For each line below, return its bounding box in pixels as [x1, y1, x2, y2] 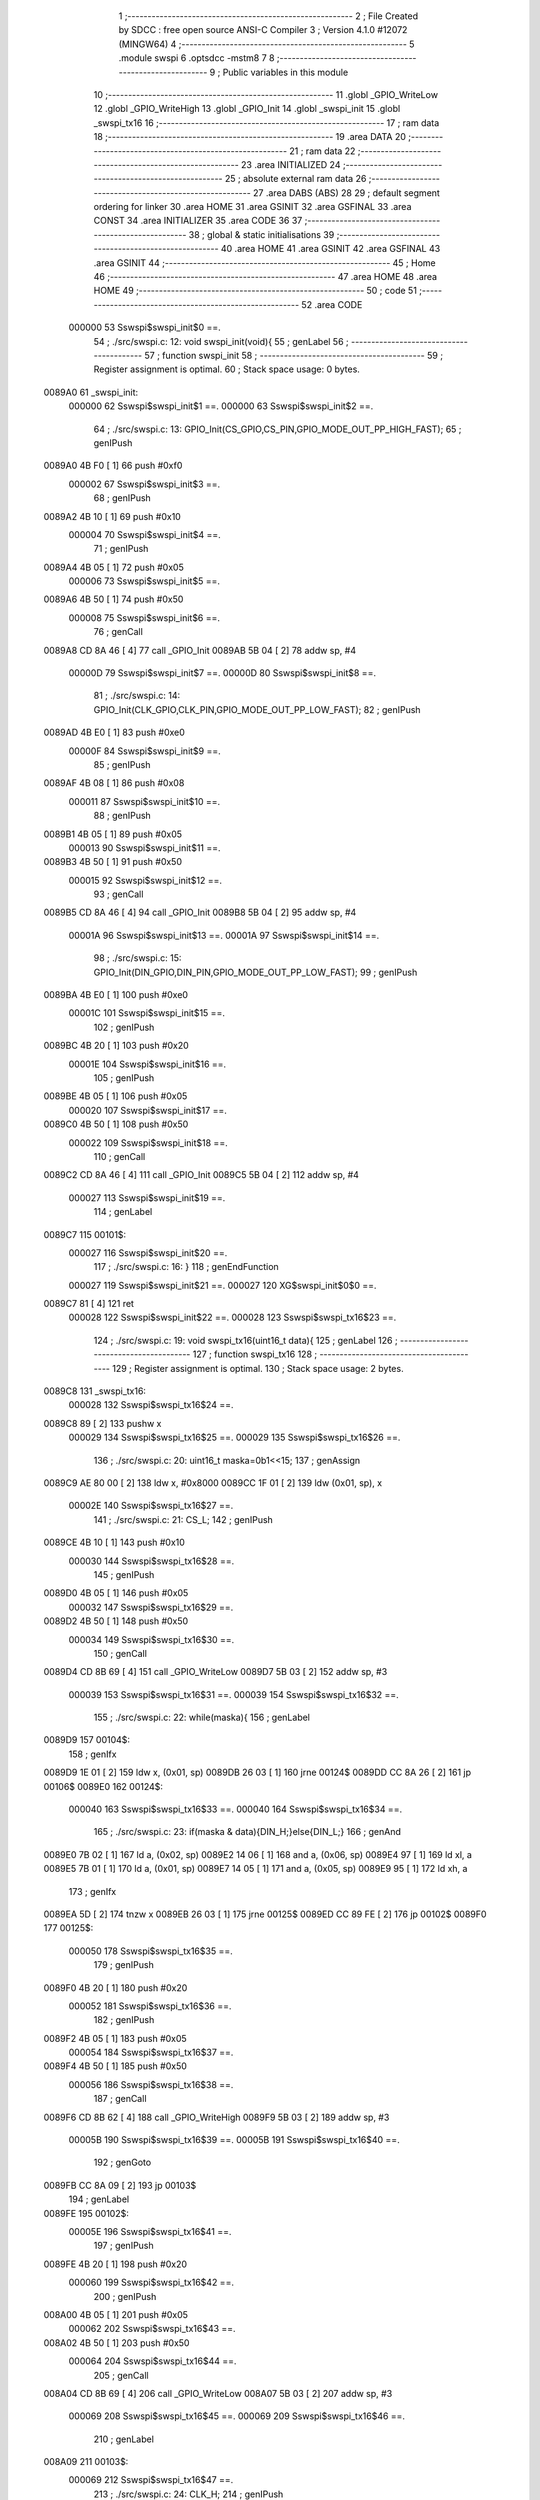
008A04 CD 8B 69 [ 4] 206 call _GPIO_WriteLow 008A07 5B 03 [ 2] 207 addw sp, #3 [43, 2387, 393, 2399]
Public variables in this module [222, 66, 349, 78]
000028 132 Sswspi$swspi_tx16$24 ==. [68, 1399, 234, 1411]
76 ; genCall [93, 626, 144, 638]
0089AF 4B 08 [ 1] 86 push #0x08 [43, 777, 185, 789]
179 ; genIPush [93, 1959, 154, 1971]
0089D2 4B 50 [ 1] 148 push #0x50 [43, 1615, 189, 1627]
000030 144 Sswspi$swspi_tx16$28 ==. [68, 1555, 235, 1567]
